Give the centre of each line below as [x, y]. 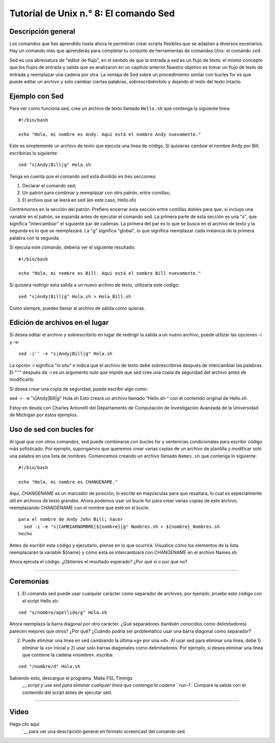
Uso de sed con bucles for [52, 429]
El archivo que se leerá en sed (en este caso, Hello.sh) [79, 200]
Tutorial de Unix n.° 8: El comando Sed [92, 13]
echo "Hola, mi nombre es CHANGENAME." [68, 482]
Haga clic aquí [24, 724]
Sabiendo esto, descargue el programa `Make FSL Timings [71, 678]
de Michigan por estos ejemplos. [44, 415]
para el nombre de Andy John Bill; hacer [71, 519]
